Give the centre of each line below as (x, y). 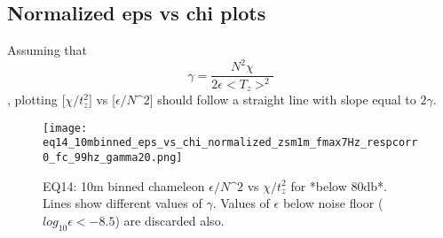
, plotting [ (36, 100)
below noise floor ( (333, 203)
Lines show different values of (123, 203)
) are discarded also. (170, 220)
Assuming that (47, 50)
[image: (65, 128)
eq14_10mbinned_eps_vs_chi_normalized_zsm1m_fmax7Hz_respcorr (230, 143)
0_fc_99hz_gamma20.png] (113, 158)
